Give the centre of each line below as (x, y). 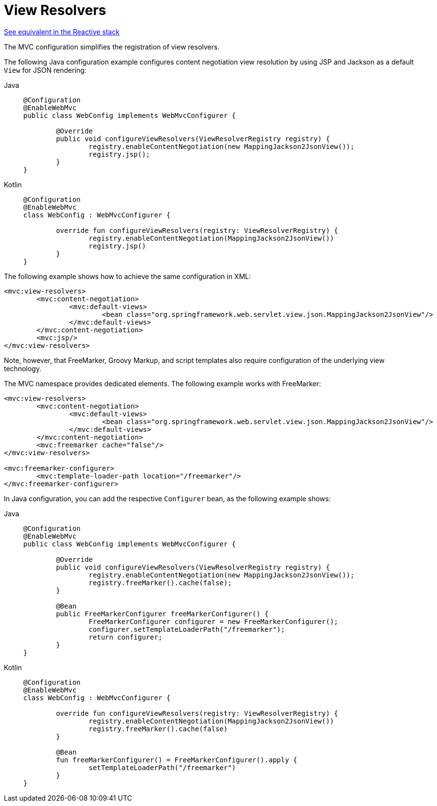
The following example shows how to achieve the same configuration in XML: (128, 276)
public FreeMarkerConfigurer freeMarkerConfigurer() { (162, 614)
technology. (23, 368)
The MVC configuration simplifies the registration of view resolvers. (112, 47)
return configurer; (125, 637)
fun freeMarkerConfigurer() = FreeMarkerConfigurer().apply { (177, 760)
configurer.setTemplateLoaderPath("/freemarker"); (187, 629)
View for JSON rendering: (45, 70)
